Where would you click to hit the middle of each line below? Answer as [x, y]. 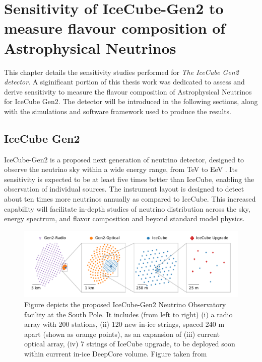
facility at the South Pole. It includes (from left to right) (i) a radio [128, 314]
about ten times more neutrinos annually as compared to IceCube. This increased [130, 199]
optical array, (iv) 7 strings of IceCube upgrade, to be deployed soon [130, 344]
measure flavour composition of [115, 28]
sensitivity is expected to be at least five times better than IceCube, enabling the [129, 179]
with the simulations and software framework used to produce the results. [118, 111]
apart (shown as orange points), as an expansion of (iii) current [122, 334]
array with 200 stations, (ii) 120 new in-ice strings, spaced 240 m [124, 324]
